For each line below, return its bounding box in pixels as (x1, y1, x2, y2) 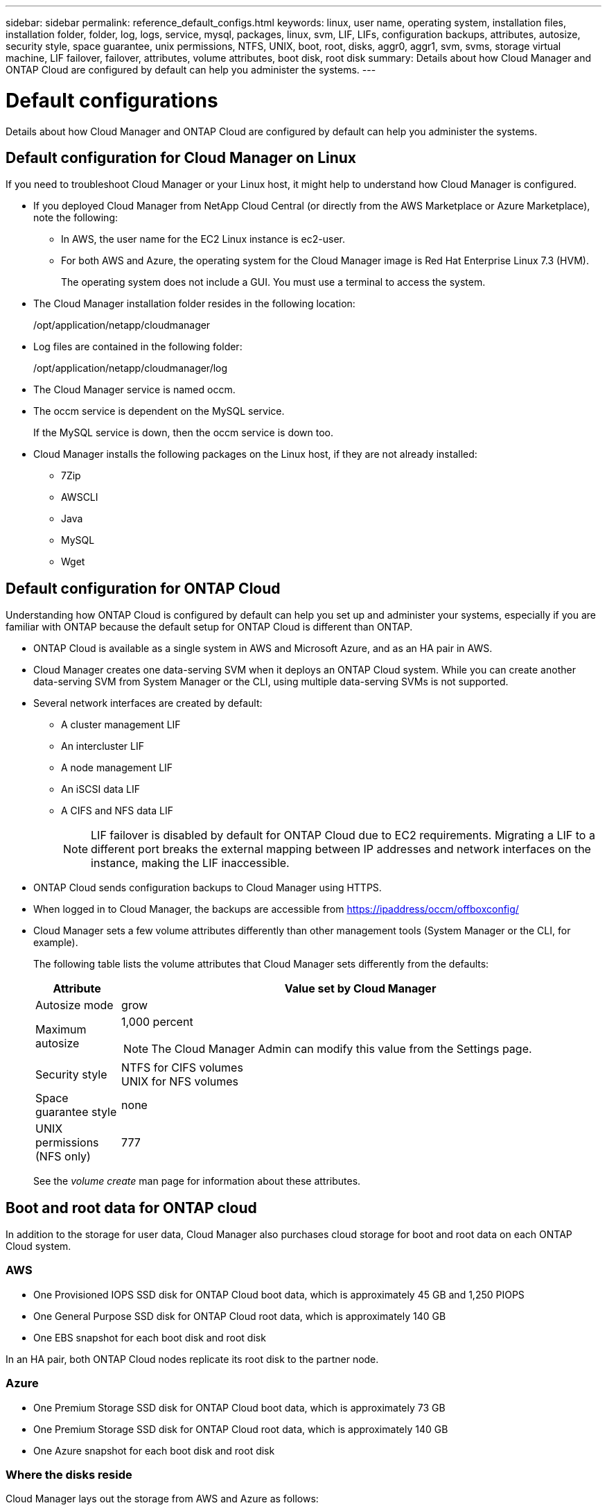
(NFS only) (35, 1149, 91, 1164)
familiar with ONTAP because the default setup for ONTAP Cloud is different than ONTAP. (6, 621, 413, 633)
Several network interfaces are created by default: (33, 697, 263, 710)
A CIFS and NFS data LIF (61, 805, 173, 817)
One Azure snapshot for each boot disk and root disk (33, 1444, 275, 1457)
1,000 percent (121, 1015, 193, 1029)
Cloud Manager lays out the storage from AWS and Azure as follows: (6, 1493, 319, 1505)
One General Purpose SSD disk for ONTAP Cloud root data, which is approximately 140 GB (33, 1310, 446, 1322)
